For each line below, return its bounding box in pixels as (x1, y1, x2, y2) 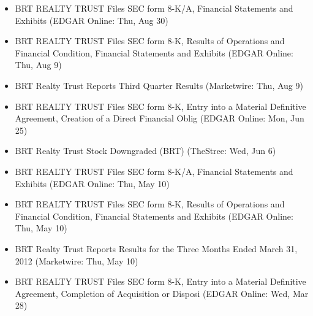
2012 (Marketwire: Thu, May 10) (15, 254, 138, 267)
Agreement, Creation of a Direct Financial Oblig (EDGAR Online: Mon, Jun (15, 112, 304, 125)
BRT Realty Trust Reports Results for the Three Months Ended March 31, (15, 242, 298, 255)
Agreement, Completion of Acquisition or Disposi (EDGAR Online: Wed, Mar (15, 287, 309, 299)
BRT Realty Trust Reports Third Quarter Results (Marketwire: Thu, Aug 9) (15, 79, 303, 91)
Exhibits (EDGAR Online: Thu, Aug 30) (15, 13, 168, 26)
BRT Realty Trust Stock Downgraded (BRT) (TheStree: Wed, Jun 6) (15, 144, 276, 157)
